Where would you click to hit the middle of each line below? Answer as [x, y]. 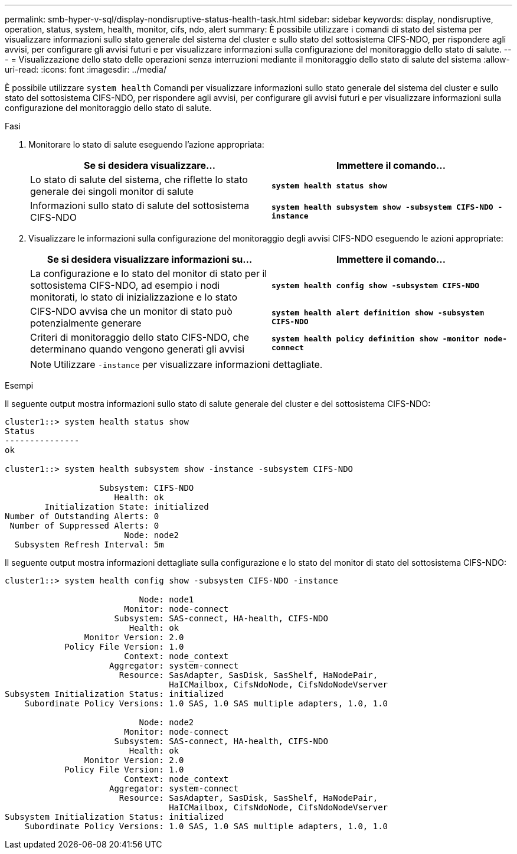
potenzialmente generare [86, 323]
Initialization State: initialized [127, 507]
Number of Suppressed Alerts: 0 [84, 526]
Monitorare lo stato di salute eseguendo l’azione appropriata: [146, 144]
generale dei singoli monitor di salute [112, 191]
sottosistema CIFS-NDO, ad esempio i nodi [125, 285]
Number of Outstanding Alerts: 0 [82, 516]
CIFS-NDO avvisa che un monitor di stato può [131, 311]
